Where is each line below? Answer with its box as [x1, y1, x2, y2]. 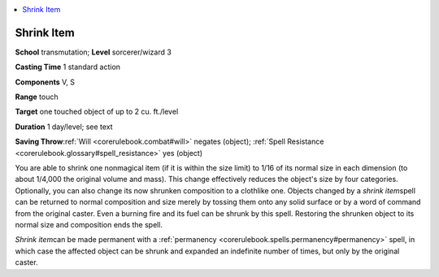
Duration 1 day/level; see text [15, 122, 113, 132]
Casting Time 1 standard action [15, 62, 121, 72]
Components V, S [15, 77, 75, 87]
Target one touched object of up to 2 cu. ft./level [15, 106, 179, 117]
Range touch [15, 92, 59, 102]
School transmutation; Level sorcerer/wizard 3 [15, 47, 172, 57]
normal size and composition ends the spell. [15, 219, 163, 229]
